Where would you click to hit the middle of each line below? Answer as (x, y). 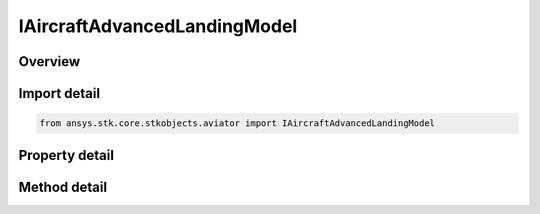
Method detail (63, 186)
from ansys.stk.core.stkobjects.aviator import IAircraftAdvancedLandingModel (237, 123)
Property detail (66, 155)
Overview (49, 61)
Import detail (59, 93)
